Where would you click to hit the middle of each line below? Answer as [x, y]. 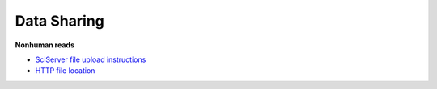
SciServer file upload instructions [91, 59]
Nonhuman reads [45, 45]
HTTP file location [65, 71]
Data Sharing [60, 21]
